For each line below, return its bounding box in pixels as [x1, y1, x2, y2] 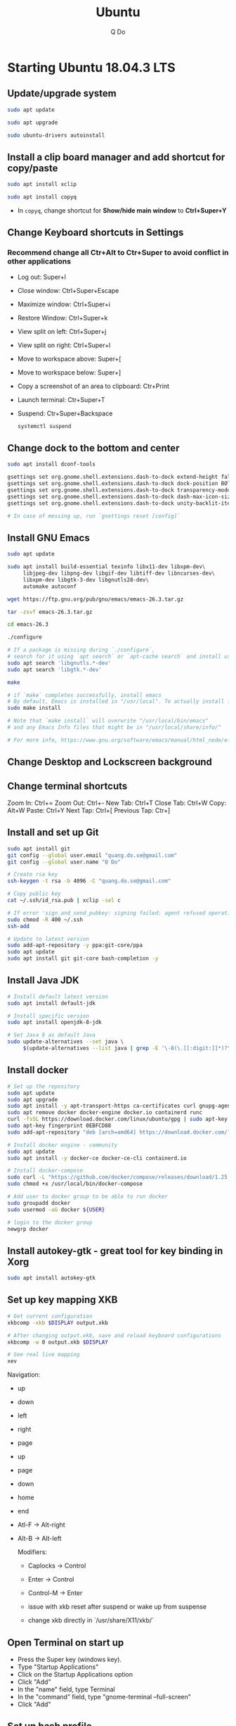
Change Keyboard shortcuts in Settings [7, 227, 184, 239]
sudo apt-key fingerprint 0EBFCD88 [7, 1122, 112, 1130]
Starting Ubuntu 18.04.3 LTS [7, 59, 176, 75]
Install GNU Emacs [7, 532, 90, 544]
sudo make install [7, 705, 61, 712]
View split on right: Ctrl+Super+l [17, 341, 111, 349]
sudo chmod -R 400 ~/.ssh [7, 916, 83, 923]
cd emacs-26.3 [7, 621, 49, 628]
